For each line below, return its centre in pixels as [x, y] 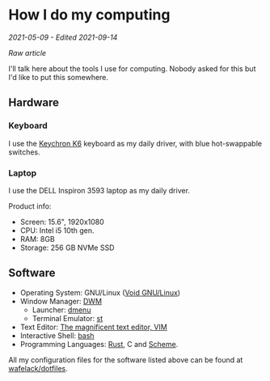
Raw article [27, 53]
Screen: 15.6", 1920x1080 [62, 222]
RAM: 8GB [37, 239]
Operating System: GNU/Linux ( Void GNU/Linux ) [100, 292]
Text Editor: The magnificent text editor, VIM [93, 327]
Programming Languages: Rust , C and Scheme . [99, 344]
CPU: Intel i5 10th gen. [57, 230]
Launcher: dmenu [61, 310]
